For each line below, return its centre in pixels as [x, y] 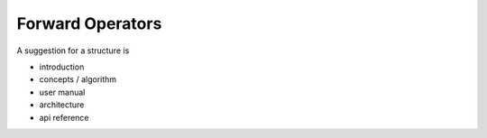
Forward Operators [89, 23]
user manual [62, 92]
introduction [62, 67]
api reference [64, 117]
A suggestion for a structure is [73, 51]
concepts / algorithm [78, 79]
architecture [62, 105]
